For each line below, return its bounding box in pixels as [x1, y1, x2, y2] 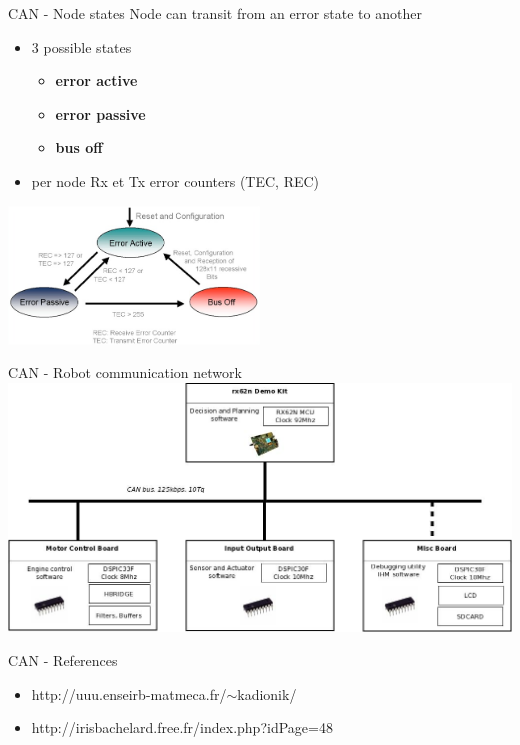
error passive [55, 103, 146, 124]
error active [55, 70, 138, 91]
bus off [55, 137, 103, 158]
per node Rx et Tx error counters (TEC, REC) [31, 170, 320, 191]
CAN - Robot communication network [8, 362, 242, 383]
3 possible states [31, 36, 132, 57]
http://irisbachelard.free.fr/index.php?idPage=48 [31, 717, 333, 738]
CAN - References [8, 650, 118, 671]
